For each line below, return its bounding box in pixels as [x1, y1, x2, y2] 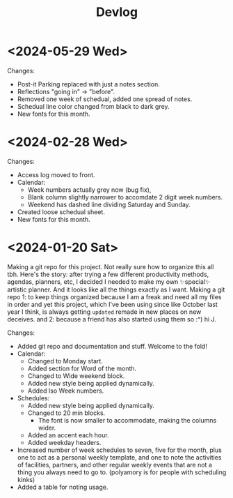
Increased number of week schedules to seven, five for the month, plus [17, 446, 223, 454]
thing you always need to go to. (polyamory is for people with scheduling [17, 468, 227, 476]
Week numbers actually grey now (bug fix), [27, 186, 152, 194]
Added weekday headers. [27, 438, 102, 446]
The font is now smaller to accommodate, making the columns [38, 416, 217, 424]
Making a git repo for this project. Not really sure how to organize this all [7, 262, 214, 271]
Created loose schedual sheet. [17, 207, 106, 216]
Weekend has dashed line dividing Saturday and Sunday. [27, 200, 191, 209]
